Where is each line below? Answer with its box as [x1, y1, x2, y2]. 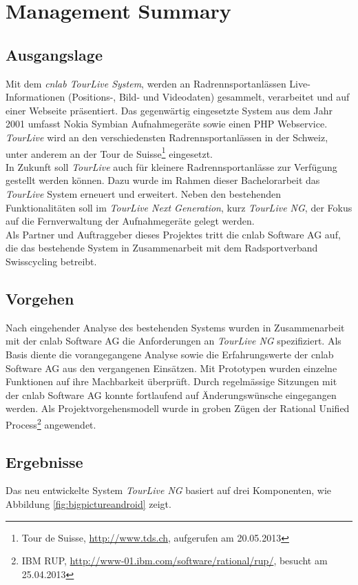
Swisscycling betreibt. [6, 254, 97, 268]
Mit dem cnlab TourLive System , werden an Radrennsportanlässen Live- [6, 76, 310, 90]
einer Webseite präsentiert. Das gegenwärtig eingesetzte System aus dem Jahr [6, 103, 333, 117]
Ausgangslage [6, 43, 103, 65]
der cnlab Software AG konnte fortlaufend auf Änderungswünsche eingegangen [6, 387, 337, 402]
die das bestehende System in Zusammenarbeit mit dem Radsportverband [6, 240, 318, 255]
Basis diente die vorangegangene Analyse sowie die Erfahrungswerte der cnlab [6, 347, 334, 361]
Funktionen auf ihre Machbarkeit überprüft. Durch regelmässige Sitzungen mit [6, 374, 337, 389]
